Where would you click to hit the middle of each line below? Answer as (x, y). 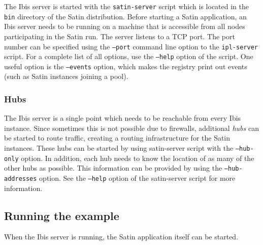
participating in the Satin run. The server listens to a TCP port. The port (120, 36)
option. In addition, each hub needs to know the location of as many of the (138, 158)
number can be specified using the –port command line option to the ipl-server (131, 46)
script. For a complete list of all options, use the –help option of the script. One (129, 56)
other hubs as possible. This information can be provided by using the (113, 168)
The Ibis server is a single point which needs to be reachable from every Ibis (123, 118)
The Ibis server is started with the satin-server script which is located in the (126, 6)
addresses (21, 179)
